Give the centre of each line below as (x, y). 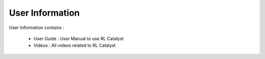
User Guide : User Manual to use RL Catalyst (79, 38)
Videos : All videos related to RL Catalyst (75, 45)
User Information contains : (37, 28)
